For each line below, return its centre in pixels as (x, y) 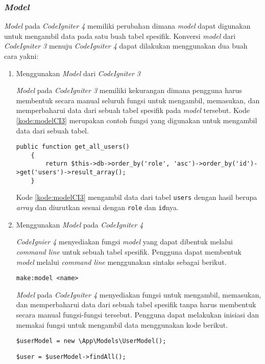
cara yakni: (21, 56)
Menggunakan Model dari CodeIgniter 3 (78, 73)
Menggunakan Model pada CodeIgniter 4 (80, 224)
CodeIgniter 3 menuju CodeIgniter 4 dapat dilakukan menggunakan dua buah (126, 46)
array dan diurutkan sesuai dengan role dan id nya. (97, 207)
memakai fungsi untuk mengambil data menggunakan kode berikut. (122, 324)
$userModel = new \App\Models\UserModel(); (91, 341)
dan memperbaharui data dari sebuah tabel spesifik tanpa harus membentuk (136, 304)
